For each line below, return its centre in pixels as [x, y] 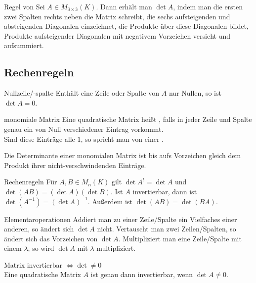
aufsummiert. [24, 45]
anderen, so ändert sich [39, 229]
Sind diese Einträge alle [40, 139]
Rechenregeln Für [31, 182]
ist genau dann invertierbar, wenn [142, 274]
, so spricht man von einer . [122, 139]
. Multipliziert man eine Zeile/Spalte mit [180, 238]
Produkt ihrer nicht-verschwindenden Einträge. [75, 165]
